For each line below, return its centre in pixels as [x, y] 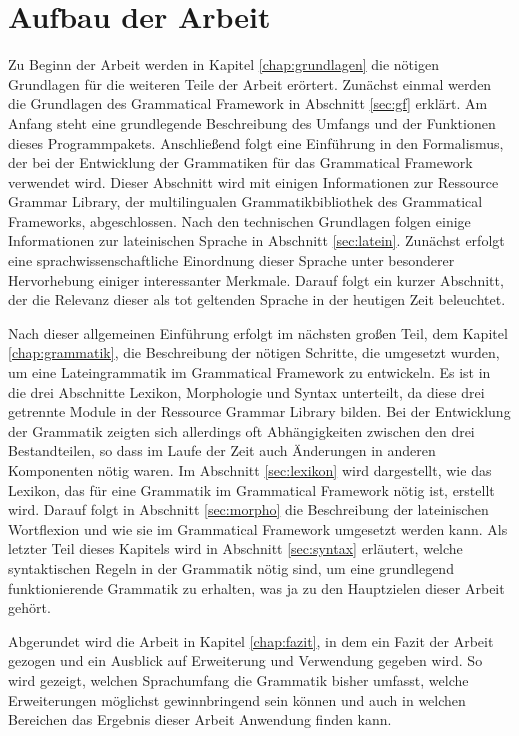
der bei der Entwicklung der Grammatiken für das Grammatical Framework [240, 162]
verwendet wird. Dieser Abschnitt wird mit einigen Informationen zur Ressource [253, 181]
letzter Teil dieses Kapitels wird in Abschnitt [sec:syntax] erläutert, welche [235, 548]
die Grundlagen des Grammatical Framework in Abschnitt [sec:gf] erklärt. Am [248, 103]
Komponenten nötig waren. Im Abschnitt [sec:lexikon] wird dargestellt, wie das [250, 470]
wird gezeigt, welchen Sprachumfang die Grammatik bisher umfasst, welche [238, 679]
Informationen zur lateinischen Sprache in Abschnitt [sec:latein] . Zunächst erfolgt [256, 240]
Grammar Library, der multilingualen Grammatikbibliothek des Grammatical [245, 201]
